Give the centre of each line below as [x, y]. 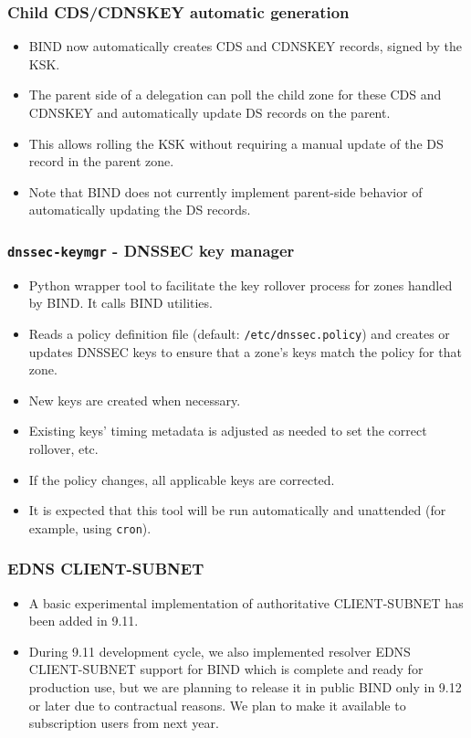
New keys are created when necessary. [135, 400]
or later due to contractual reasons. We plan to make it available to [217, 705]
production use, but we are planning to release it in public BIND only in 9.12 [245, 687]
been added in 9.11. [84, 621]
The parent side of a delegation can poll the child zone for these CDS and [235, 95]
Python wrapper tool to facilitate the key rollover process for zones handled [241, 285]
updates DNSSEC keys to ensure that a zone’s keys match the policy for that [245, 351]
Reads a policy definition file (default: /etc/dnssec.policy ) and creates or [239, 333]
